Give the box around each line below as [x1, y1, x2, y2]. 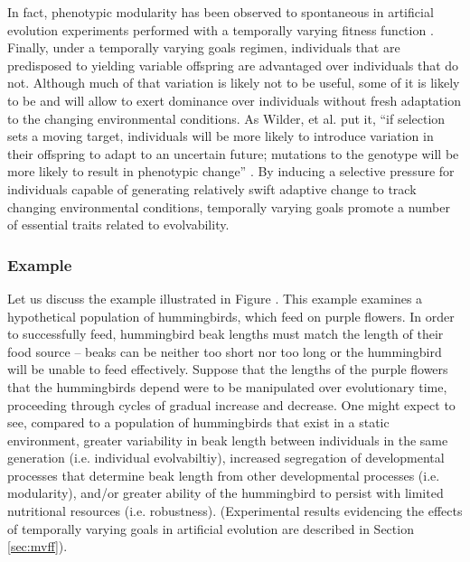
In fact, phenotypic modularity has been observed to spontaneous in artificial [7, 3, 434, 21]
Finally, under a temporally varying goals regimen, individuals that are [7, 38, 400, 57]
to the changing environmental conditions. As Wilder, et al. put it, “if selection [7, 108, 446, 127]
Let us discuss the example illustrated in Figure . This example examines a [7, 288, 423, 307]
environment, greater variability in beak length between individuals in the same [7, 430, 448, 449]
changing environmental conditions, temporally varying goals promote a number [7, 197, 450, 216]
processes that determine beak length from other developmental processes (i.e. [7, 465, 440, 484]
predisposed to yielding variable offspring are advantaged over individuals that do [7, 55, 459, 74]
